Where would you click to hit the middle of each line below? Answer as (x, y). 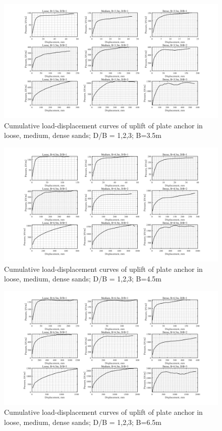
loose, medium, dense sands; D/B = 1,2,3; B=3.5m (83, 135)
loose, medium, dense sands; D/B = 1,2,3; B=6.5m (83, 422)
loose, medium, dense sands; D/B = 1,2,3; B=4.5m (83, 279)
